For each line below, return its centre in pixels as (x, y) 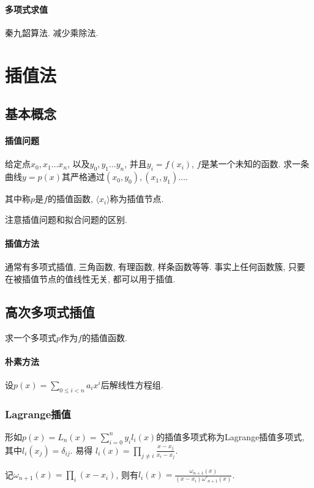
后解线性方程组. (132, 384)
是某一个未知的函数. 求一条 (255, 164)
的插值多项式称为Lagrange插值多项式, (230, 436)
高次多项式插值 (50, 311)
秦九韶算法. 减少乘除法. (52, 32)
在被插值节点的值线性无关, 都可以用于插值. (90, 278)
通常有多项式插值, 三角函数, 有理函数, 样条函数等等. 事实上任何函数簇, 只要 (155, 267)
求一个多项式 (31, 337)
